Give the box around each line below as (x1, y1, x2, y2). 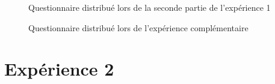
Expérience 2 (4, 56, 114, 81)
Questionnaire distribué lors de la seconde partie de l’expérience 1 (28, 1, 271, 13)
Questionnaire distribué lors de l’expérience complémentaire (28, 21, 249, 34)
